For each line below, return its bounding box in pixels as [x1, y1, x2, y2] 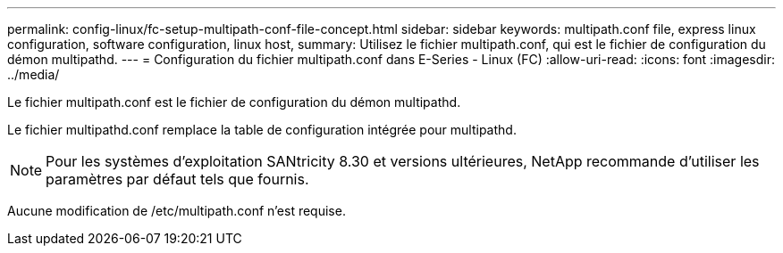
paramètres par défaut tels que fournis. [46, 170, 309, 188]
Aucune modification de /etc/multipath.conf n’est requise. [7, 203, 346, 218]
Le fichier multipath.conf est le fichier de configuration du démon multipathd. [7, 94, 461, 110]
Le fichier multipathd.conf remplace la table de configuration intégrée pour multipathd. [7, 122, 517, 137]
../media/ [7, 67, 60, 82]
